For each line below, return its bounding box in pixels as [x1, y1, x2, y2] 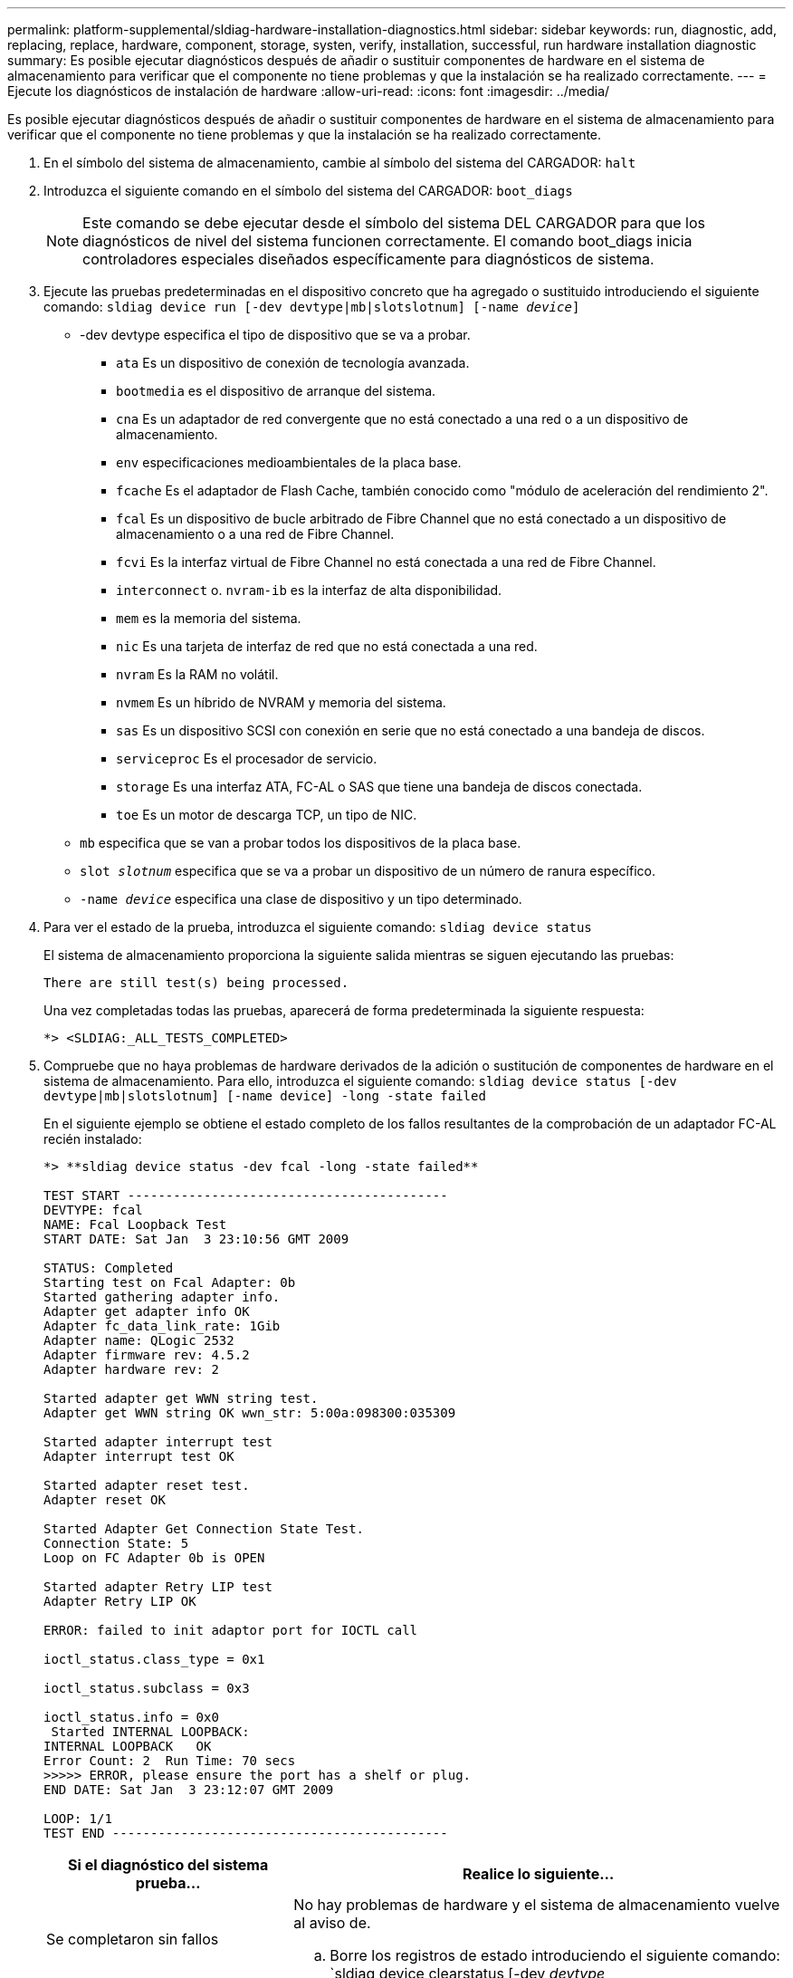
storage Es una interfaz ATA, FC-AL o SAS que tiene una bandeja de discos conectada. [116, 779, 643, 794]
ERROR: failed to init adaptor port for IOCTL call [43, 1623, 418, 1637]
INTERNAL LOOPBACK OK [43, 1739, 212, 1753]
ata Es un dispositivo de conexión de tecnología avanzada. [116, 355, 470, 370]
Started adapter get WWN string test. [43, 1391, 319, 1406]
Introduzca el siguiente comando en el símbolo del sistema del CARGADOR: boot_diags [43, 183, 573, 198]
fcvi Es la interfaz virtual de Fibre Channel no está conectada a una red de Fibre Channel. [116, 554, 656, 570]
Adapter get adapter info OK [43, 1304, 250, 1319]
